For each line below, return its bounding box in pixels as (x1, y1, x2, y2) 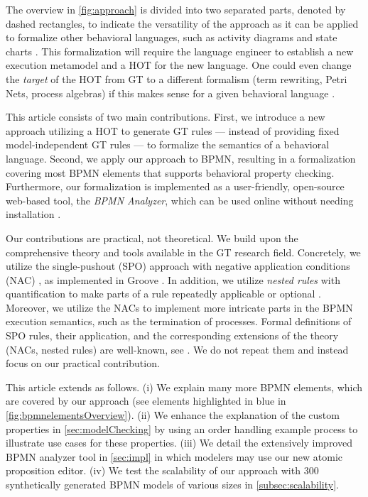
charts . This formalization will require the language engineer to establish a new (6, 43, 354, 58)
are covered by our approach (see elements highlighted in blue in (6, 393, 286, 408)
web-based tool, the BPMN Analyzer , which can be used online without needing (6, 192, 354, 207)
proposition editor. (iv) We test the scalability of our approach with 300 (6, 463, 319, 478)
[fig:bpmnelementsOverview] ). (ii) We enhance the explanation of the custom (6, 408, 340, 422)
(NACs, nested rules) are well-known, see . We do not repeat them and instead (6, 342, 349, 356)
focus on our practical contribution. (6, 356, 160, 371)
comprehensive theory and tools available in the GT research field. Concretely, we (6, 244, 361, 259)
